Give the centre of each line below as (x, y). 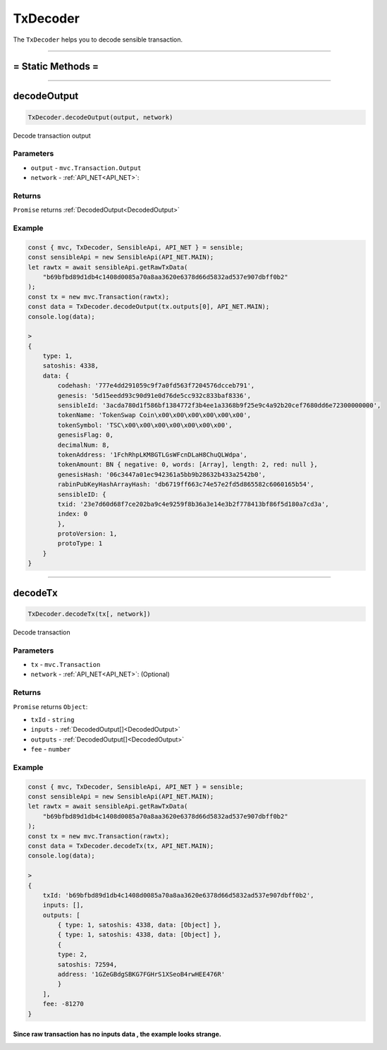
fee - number (51, 749)
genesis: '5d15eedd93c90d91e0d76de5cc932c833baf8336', (154, 396)
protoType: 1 (80, 544)
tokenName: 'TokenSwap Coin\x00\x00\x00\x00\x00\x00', (154, 415)
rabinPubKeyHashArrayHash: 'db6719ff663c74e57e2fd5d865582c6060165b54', (186, 484)
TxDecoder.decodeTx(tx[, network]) (89, 614)
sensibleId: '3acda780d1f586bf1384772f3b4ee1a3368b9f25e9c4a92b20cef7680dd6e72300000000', (219, 405)
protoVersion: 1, (87, 534)
